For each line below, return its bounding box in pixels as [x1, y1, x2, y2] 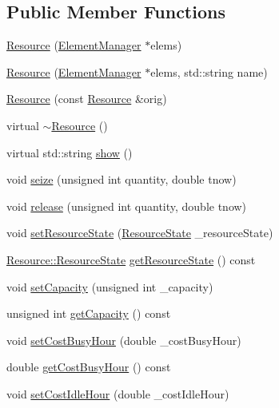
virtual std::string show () [6, 144, 133, 160]
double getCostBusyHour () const [6, 358, 171, 375]
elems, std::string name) [150, 63, 268, 80]
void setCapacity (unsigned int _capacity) [6, 278, 213, 295]
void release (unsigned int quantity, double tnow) [6, 197, 247, 214]
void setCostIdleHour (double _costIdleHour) [6, 385, 229, 402]
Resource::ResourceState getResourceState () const [6, 251, 256, 267]
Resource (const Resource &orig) [6, 90, 167, 107]
